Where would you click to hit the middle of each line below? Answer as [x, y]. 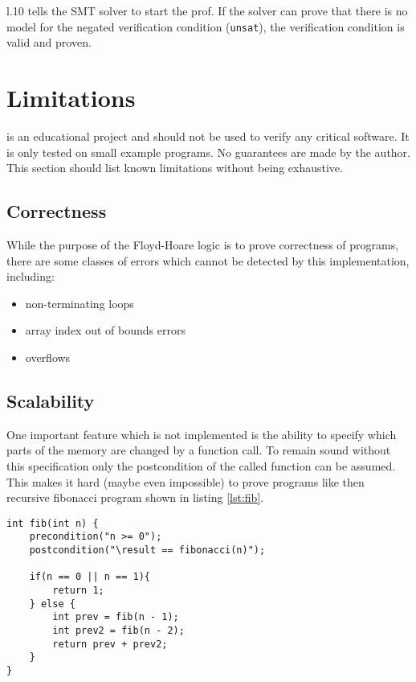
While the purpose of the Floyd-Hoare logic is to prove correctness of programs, [203, 244]
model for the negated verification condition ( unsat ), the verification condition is [206, 26]
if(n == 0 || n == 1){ [90, 577]
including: [31, 276]
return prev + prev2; [110, 644]
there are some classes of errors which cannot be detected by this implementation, [208, 260]
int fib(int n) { [53, 523]
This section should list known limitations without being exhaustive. [175, 168]
